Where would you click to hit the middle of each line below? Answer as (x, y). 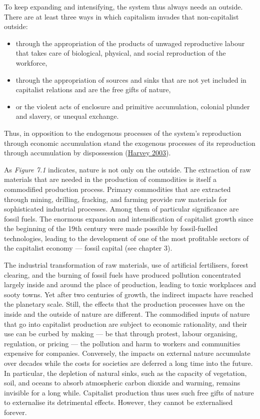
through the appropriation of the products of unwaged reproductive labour (130, 43)
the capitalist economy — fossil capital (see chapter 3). (88, 248)
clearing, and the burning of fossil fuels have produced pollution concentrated (122, 274)
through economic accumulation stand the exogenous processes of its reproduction (130, 143)
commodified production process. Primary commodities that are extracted (117, 189)
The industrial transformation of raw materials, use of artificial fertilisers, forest (126, 265)
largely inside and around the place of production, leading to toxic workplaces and (130, 284)
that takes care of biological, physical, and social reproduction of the (121, 53)
